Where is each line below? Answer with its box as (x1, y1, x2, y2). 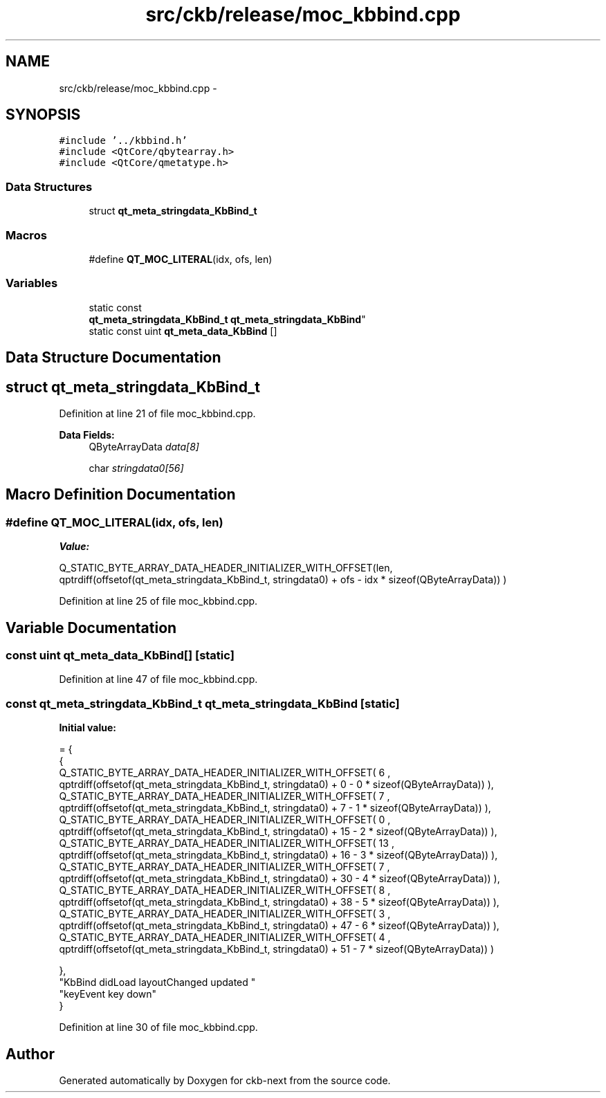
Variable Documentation (6, 619, 177, 637)
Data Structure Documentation (6, 349, 221, 367)
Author (6, 1045, 55, 1063)
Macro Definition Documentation (6, 486, 236, 504)
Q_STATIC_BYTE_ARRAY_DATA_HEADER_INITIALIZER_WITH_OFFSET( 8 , (59, 884, 391, 897)
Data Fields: (59, 428, 115, 441)
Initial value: (59, 722, 116, 734)
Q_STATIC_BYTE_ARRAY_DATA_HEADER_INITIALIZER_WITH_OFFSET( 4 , (59, 931, 391, 944)
